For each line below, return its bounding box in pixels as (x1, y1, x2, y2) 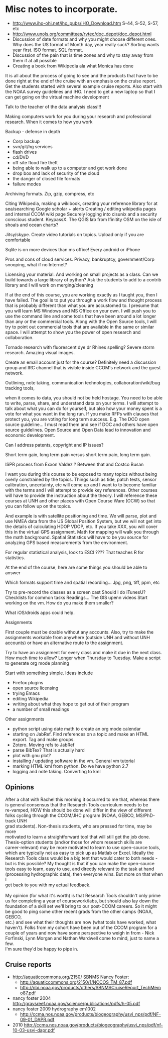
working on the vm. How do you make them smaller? (5, 599, 114, 606)
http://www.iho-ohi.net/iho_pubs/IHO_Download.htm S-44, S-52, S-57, (12, 20, 159, 26)
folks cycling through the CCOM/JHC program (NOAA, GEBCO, (5, 812, 135, 818)
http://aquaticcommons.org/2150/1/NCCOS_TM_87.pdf (20, 979, 132, 985)
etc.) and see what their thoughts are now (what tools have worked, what (5, 919, 156, 925)
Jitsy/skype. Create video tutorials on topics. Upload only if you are (5, 231, 144, 237)
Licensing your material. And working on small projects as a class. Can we (5, 271, 158, 277)
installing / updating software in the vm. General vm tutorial (12, 758, 135, 764)
